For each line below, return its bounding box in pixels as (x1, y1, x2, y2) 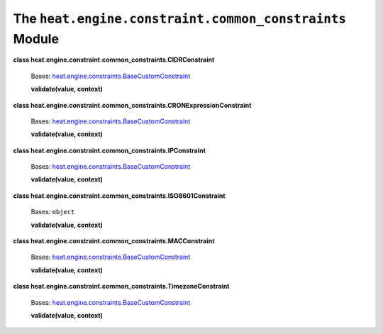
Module (13, 30, 60, 47)
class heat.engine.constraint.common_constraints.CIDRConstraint (13, 55, 215, 64)
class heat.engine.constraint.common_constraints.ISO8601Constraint (13, 191, 226, 200)
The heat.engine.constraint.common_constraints (13, 11, 347, 26)
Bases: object (30, 208, 75, 216)
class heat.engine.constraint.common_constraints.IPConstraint (13, 146, 206, 155)
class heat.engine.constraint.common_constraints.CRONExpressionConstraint (13, 101, 252, 109)
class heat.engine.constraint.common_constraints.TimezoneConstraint (13, 282, 230, 291)
